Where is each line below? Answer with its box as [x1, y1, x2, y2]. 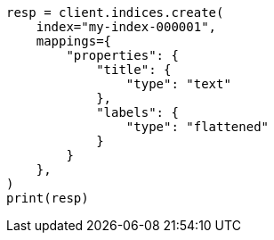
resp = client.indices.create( [6, 5, 224, 20]
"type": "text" [125, 77, 231, 91]
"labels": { [96, 105, 179, 120]
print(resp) [6, 191, 89, 205]
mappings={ [36, 34, 112, 48]
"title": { [96, 62, 172, 77]
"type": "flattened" [125, 120, 270, 134]
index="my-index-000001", [36, 20, 217, 34]
